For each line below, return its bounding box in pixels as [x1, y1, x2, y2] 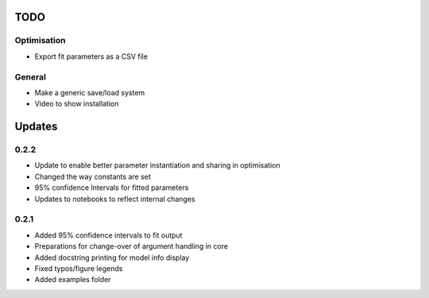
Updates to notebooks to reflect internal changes [34, 194, 195, 203]
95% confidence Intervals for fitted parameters [34, 183, 189, 192]
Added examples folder [34, 275, 111, 284]
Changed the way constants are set [34, 172, 151, 181]
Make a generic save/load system [34, 87, 145, 97]
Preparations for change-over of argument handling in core [34, 242, 229, 251]
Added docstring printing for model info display [34, 253, 190, 262]
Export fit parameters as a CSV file [34, 52, 149, 61]
